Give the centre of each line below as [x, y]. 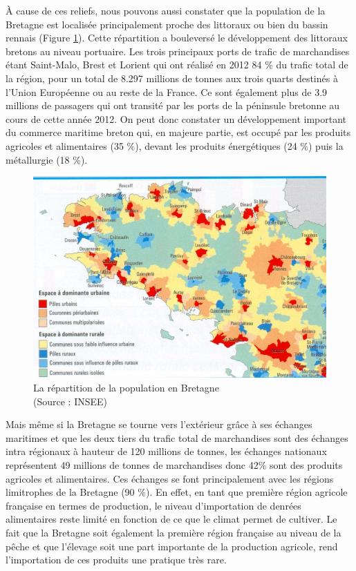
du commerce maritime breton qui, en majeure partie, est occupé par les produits [178, 132]
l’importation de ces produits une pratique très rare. [116, 560]
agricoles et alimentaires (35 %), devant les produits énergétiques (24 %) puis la [175, 145]
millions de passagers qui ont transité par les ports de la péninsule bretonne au [173, 105]
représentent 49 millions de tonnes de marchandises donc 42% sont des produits [174, 464]
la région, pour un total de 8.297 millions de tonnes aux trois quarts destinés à [172, 78]
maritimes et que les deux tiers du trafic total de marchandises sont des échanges [177, 437]
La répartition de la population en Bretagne [126, 387]
